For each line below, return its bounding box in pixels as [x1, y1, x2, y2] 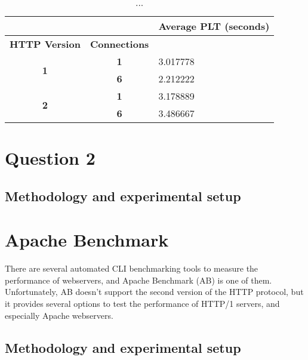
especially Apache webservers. [5, 309, 113, 321]
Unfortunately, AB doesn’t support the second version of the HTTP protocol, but [5, 285, 304, 298]
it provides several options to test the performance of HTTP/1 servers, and [5, 297, 280, 310]
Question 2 [5, 146, 96, 170]
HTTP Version [10, 37, 81, 51]
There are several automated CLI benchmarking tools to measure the [5, 262, 258, 275]
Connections [90, 37, 149, 51]
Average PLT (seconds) [158, 19, 270, 33]
